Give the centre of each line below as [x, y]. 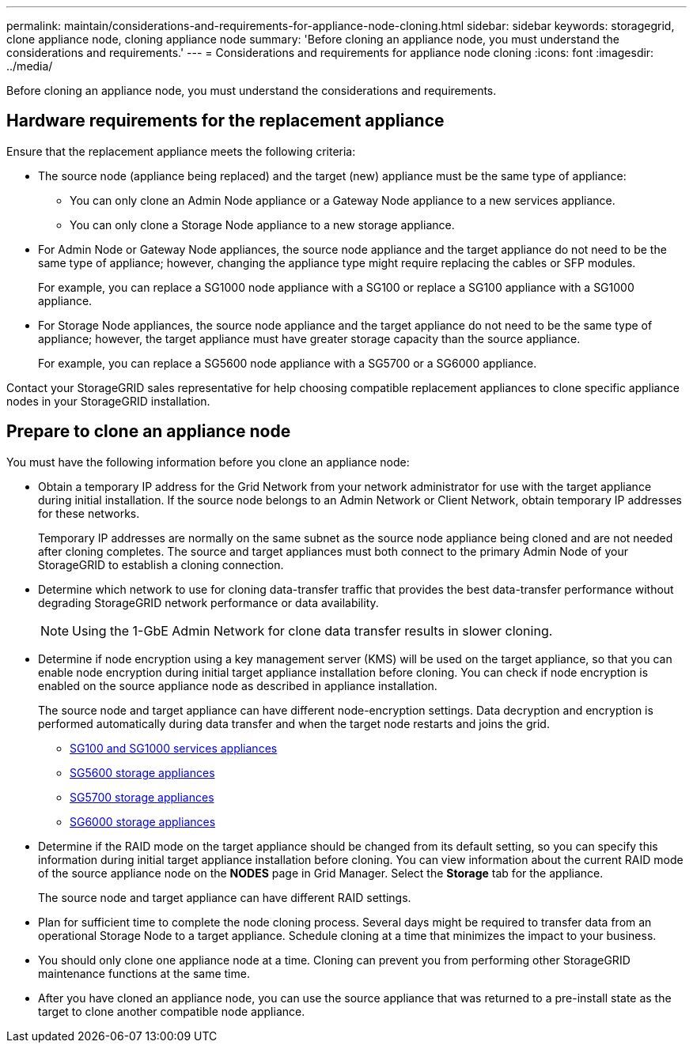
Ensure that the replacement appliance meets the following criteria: [181, 151]
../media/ [30, 66]
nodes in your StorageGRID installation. [108, 401]
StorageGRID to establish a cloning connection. [161, 564]
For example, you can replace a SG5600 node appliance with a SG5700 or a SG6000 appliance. [288, 363]
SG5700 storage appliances [142, 797]
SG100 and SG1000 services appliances [174, 748]
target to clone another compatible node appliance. [172, 1011]
